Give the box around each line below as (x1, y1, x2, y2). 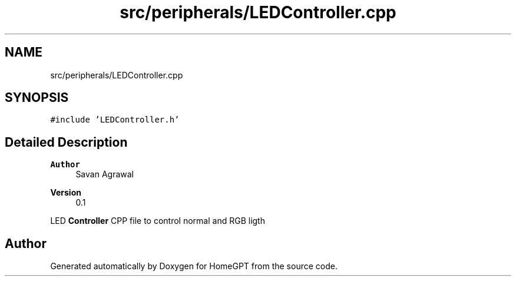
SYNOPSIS (5, 90, 69, 105)
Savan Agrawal (75, 169, 134, 180)
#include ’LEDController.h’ (50, 115, 180, 125)
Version (50, 187, 81, 198)
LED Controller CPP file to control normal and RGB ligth (50, 216, 265, 226)
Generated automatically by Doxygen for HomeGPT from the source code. (50, 261, 338, 272)
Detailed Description (5, 134, 128, 150)
